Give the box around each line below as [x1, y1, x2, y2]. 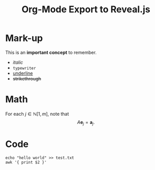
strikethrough [12, 75, 41, 81]
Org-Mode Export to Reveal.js [21, 4, 150, 15]
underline [12, 70, 33, 76]
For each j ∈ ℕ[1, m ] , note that [5, 111, 69, 117]
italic [12, 59, 24, 65]
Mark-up [5, 32, 43, 44]
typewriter [12, 66, 36, 71]
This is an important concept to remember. [5, 49, 97, 55]
